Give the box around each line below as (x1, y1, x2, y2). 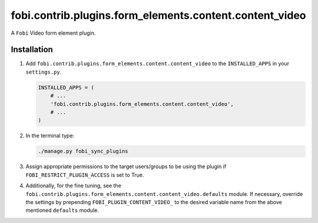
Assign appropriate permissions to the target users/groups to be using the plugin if (25, 163, 227, 170)
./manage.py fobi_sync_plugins (38, 148, 129, 155)
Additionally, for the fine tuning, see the (25, 182, 122, 189)
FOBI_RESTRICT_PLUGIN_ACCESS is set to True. (25, 171, 144, 178)
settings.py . (25, 68, 62, 75)
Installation (11, 45, 53, 55)
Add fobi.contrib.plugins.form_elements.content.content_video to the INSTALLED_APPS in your (25, 60, 290, 67)
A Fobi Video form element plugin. (11, 29, 96, 36)
